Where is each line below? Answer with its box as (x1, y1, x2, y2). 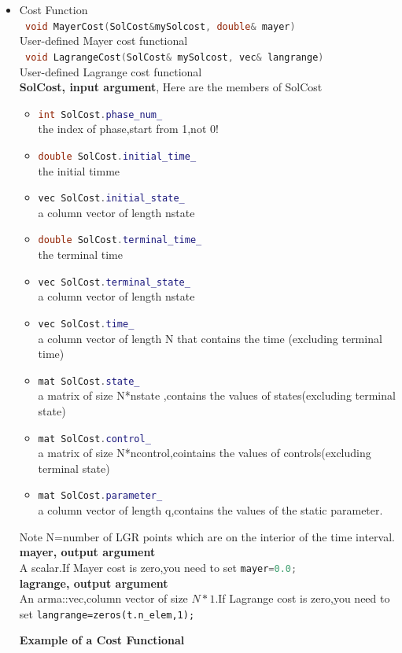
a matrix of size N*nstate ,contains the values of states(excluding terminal (38, 387, 396, 404)
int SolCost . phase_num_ (38, 109, 163, 120)
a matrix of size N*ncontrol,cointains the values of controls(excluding (38, 445, 371, 461)
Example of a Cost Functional (19, 632, 185, 648)
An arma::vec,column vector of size (19, 590, 188, 607)
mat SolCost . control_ (38, 433, 151, 445)
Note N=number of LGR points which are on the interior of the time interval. (19, 528, 395, 544)
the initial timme (38, 162, 120, 179)
